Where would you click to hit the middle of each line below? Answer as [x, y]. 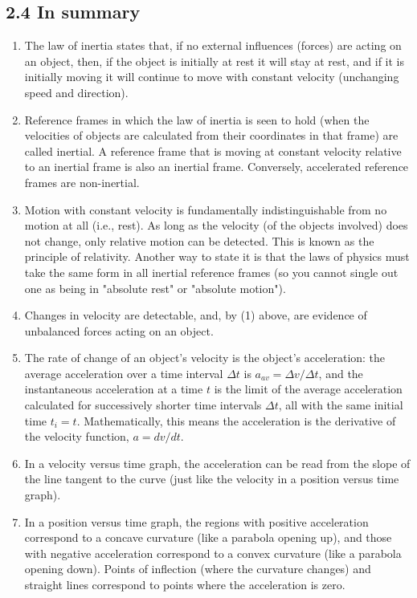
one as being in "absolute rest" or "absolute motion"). [155, 288]
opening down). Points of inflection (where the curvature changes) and [198, 569]
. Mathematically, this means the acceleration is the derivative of [236, 420]
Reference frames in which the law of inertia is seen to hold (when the [197, 119]
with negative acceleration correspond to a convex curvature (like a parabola [213, 553]
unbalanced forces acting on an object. [119, 330]
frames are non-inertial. [82, 182]
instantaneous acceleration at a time [114, 389]
